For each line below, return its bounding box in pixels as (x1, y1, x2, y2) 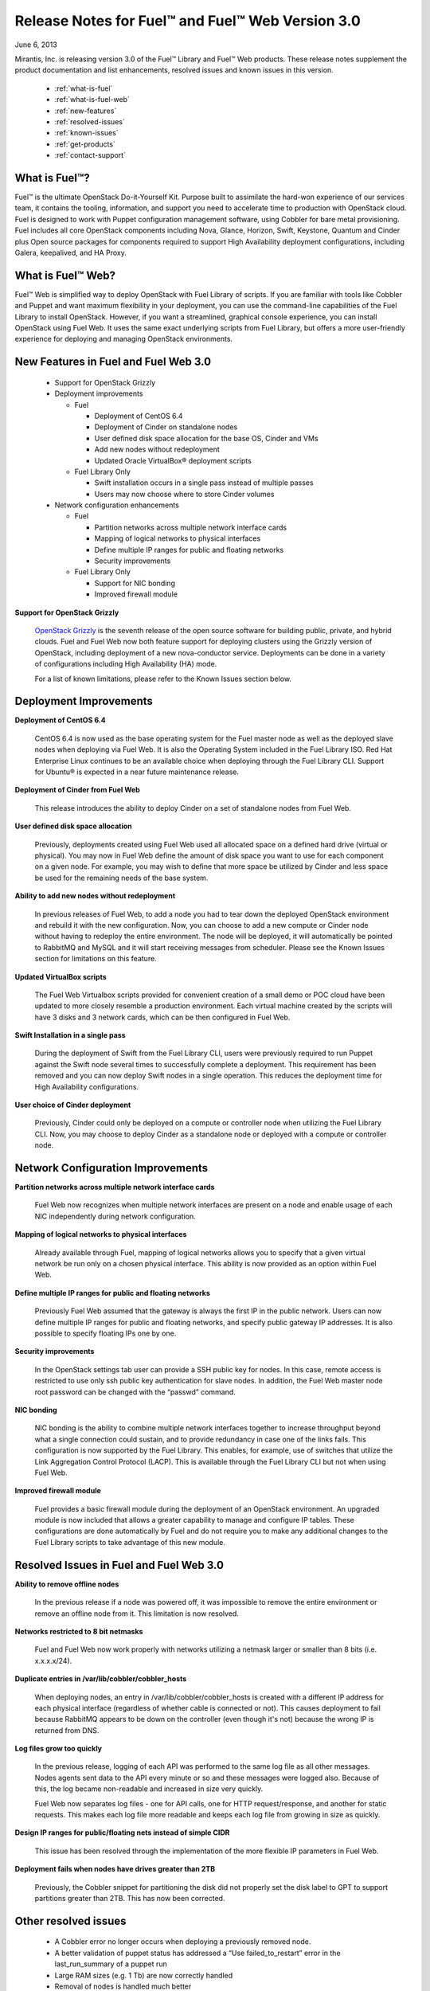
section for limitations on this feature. (34, 954, 157, 964)
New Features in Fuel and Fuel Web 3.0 (14, 355, 211, 369)
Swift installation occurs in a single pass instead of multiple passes (94, 478, 314, 487)
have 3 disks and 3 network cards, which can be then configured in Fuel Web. (34, 1012, 291, 1022)
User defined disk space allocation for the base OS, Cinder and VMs (94, 433, 319, 443)
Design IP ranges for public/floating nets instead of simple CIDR (14, 1828, 230, 1837)
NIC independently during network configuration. (34, 1211, 196, 1221)
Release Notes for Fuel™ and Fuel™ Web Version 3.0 (14, 12, 362, 29)
